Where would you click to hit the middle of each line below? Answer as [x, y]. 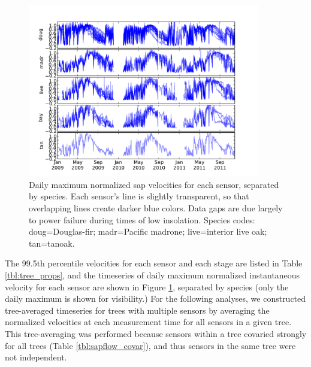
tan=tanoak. [52, 243]
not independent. [36, 357]
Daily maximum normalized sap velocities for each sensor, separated [154, 184]
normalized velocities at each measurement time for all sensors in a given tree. [148, 322]
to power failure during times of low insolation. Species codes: [142, 219]
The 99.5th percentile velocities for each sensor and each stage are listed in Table [154, 263]
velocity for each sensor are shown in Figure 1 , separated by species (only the [147, 286]
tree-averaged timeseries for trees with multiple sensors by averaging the [137, 310]
